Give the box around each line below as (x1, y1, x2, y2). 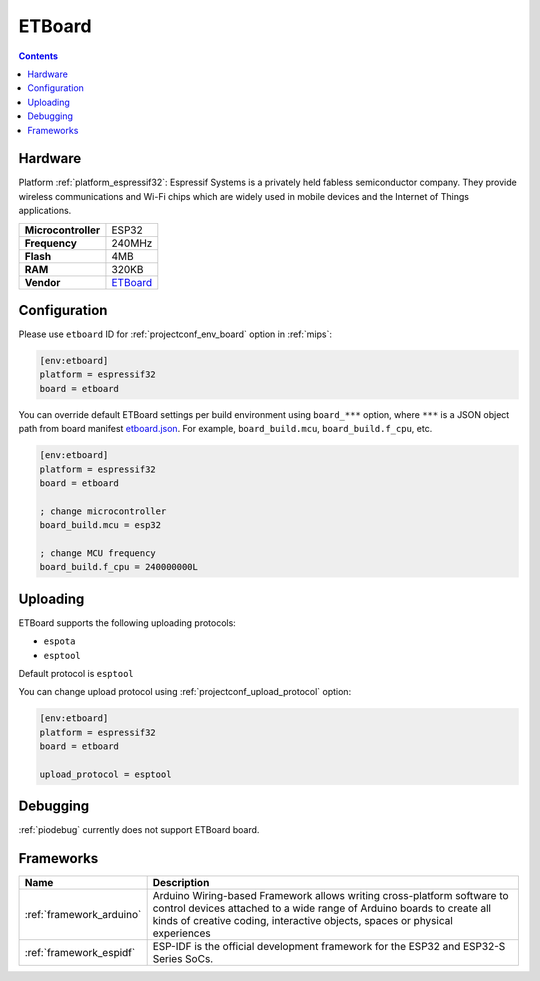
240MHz (111, 236, 153, 250)
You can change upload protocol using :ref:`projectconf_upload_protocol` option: (18, 686, 352, 698)
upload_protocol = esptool (39, 768, 172, 780)
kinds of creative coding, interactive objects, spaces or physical (152, 914, 454, 928)
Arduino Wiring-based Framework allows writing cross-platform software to (152, 889, 509, 903)
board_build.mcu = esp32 (39, 520, 162, 531)
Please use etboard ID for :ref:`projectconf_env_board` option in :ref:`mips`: (18, 328, 333, 340)
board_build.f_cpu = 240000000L (39, 561, 199, 573)
